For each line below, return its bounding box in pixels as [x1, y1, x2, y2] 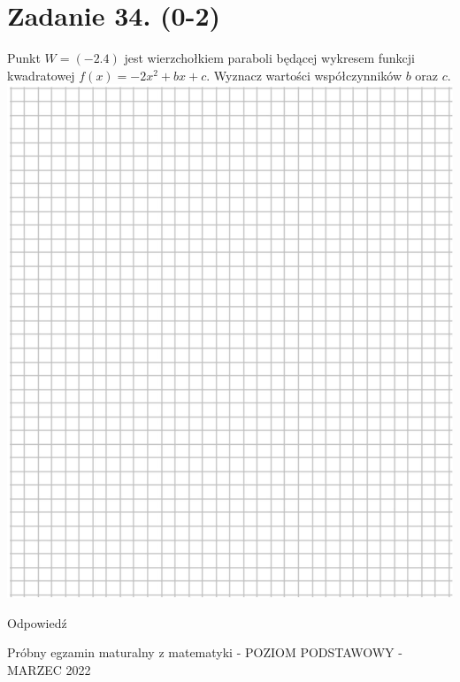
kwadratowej [7, 65, 75, 84]
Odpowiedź [7, 613, 67, 632]
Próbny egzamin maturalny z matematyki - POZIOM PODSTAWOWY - [7, 643, 402, 662]
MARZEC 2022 [7, 660, 91, 678]
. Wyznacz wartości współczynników [206, 65, 402, 84]
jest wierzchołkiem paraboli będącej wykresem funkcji [124, 49, 415, 67]
